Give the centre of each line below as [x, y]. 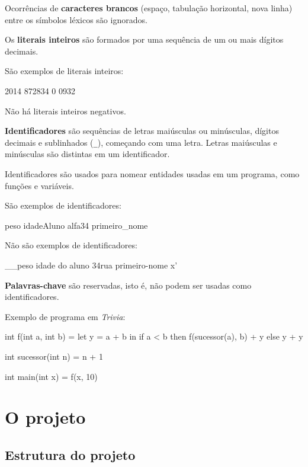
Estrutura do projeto [70, 454]
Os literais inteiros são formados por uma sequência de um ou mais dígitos [144, 39]
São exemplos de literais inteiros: [64, 71]
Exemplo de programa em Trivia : [65, 316]
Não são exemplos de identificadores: [71, 245]
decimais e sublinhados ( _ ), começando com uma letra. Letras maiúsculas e [141, 142]
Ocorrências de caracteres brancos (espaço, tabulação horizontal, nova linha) [149, 8]
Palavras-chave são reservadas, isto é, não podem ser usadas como [128, 285]
